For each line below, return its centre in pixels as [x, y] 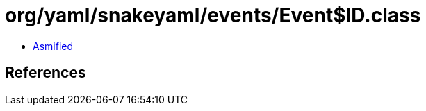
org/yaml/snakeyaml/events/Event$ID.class [213, 15]
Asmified [53, 46]
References [46, 73]
